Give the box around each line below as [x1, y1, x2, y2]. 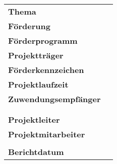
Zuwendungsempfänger [8, 93, 101, 105]
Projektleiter [8, 113, 60, 125]
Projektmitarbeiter [8, 128, 85, 140]
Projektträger [8, 49, 64, 61]
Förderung [8, 20, 50, 32]
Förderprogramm [8, 34, 78, 46]
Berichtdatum [8, 145, 64, 157]
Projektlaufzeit [8, 78, 69, 90]
